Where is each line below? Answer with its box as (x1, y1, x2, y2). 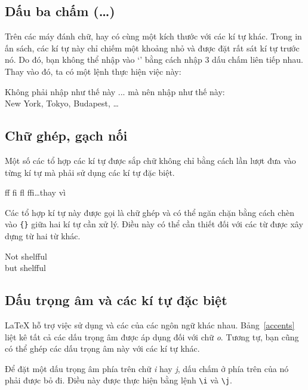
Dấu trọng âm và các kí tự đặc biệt (5, 291, 227, 309)
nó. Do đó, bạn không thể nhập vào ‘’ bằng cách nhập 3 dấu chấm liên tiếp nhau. (5, 53, 303, 66)
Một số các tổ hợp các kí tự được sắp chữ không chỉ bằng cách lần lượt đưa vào (5, 154, 296, 166)
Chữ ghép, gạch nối (5, 126, 128, 145)
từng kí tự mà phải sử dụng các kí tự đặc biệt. (5, 166, 175, 178)
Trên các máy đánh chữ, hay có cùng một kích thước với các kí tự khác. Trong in (5, 30, 302, 42)
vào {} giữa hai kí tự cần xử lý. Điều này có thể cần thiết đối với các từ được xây (5, 218, 303, 230)
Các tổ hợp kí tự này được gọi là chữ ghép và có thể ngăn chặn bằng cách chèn (5, 206, 294, 218)
